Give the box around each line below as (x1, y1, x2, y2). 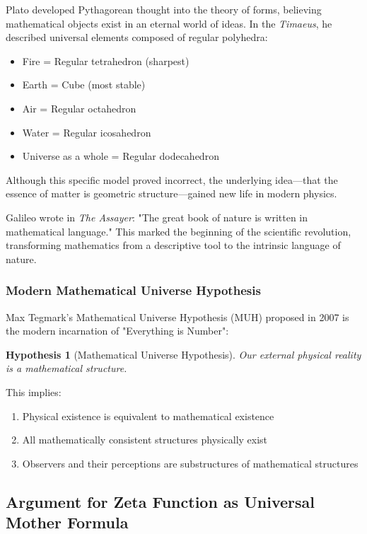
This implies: (6, 384, 62, 399)
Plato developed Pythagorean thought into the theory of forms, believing (6, 2, 322, 16)
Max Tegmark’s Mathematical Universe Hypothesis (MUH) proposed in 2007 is (6, 309, 349, 324)
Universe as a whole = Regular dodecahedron (22, 149, 219, 163)
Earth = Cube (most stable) (22, 77, 146, 92)
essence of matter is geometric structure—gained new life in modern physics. (6, 186, 337, 201)
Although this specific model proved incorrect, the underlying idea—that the (6, 172, 338, 187)
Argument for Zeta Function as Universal (6, 490, 315, 512)
